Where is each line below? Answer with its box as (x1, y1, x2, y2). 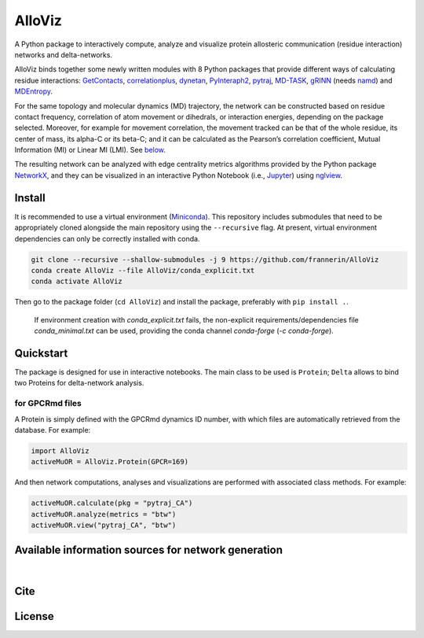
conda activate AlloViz (31, 277, 123, 286)
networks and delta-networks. (14, 50, 113, 59)
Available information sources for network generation (14, 544, 283, 557)
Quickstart (14, 346, 68, 360)
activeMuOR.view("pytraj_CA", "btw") (31, 521, 177, 530)
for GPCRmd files (14, 398, 82, 409)
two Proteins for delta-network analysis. (14, 378, 144, 388)
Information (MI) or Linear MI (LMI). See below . (14, 146, 166, 155)
